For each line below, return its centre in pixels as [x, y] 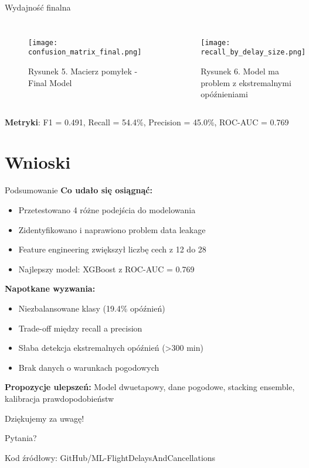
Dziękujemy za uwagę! [45, 418]
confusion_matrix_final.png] [85, 52]
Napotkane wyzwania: [50, 288]
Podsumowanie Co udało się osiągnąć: [79, 190]
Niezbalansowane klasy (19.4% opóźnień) [92, 308]
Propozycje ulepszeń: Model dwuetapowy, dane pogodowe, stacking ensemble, [150, 387]
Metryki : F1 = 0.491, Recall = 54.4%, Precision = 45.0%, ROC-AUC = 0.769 [147, 122]
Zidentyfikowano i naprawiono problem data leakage [112, 229]
